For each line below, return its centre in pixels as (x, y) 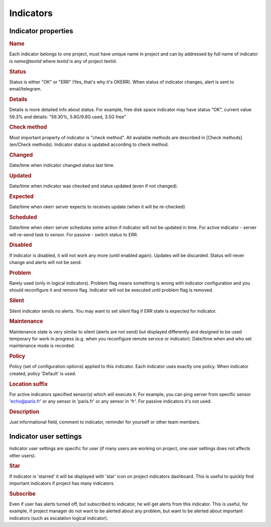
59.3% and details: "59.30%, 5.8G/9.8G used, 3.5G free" (68, 117)
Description (24, 412)
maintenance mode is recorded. (42, 346)
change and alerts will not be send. (46, 262)
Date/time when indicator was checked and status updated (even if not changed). (94, 186)
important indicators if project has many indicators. (62, 483)
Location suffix (28, 384)
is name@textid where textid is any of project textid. (63, 61)
